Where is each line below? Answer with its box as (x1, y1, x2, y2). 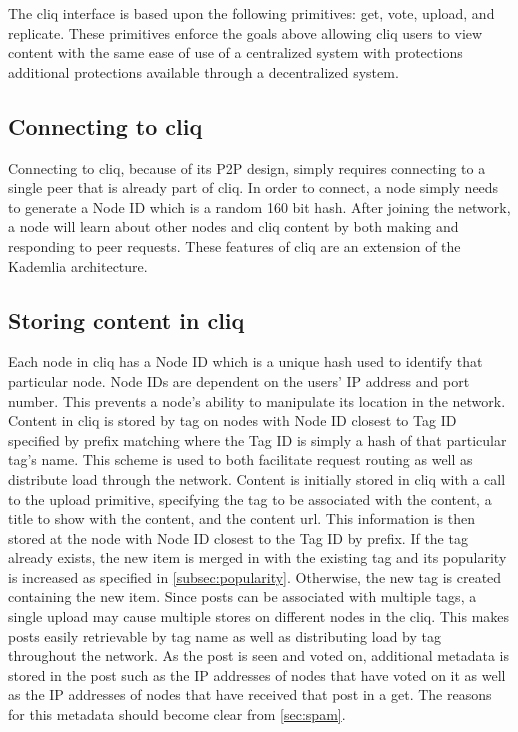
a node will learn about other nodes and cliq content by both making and (8, 216, 459, 237)
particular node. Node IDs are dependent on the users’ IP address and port (8, 370, 470, 391)
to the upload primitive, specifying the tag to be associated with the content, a (8, 488, 492, 509)
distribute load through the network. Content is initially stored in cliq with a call (8, 468, 506, 489)
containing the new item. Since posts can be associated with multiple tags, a (8, 586, 477, 607)
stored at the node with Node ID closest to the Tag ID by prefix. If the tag (8, 527, 468, 548)
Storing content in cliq (8, 304, 245, 335)
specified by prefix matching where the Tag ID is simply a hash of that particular (8, 429, 507, 450)
